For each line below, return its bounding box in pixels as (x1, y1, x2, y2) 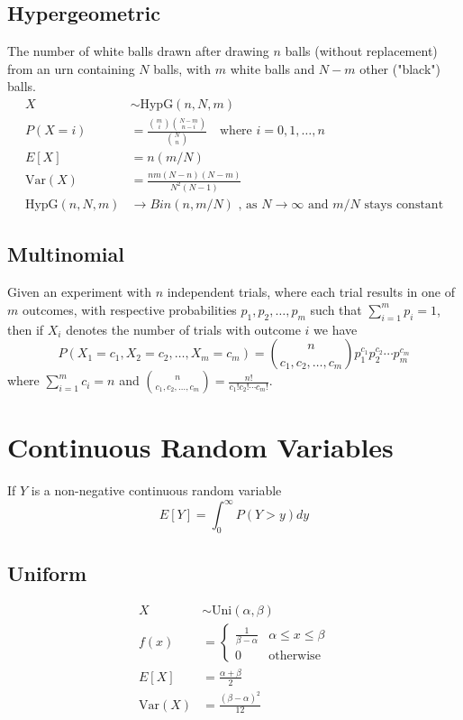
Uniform (7, 558, 87, 586)
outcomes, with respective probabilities (22, 300, 237, 318)
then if (7, 319, 44, 338)
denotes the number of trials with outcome (66, 319, 301, 338)
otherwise (268, 649, 321, 662)
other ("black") (359, 59, 441, 78)
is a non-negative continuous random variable (31, 481, 282, 500)
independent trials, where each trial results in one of (167, 282, 455, 301)
